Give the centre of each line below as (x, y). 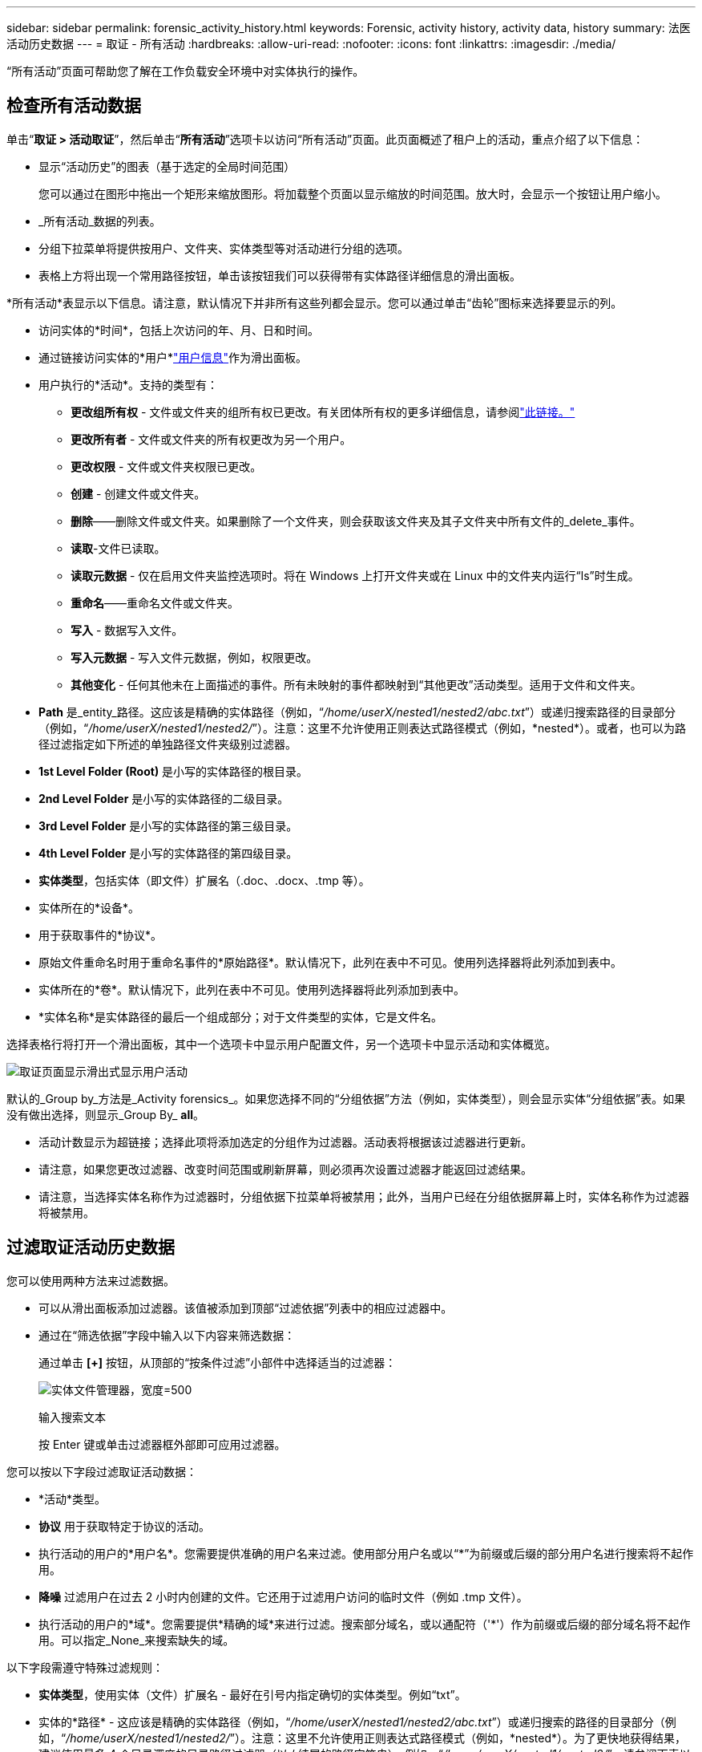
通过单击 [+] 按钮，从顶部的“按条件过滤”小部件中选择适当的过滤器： (218, 1362)
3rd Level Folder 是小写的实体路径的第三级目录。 (168, 825)
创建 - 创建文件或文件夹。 (138, 493)
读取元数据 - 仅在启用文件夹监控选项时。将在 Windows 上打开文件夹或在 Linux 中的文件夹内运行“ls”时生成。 (355, 575)
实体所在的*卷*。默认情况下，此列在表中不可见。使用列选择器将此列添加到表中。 (252, 989)
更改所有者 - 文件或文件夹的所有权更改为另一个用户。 (211, 439)
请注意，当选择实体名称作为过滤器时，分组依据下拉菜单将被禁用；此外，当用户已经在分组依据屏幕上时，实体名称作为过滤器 (364, 1196)
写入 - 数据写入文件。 (127, 630)
